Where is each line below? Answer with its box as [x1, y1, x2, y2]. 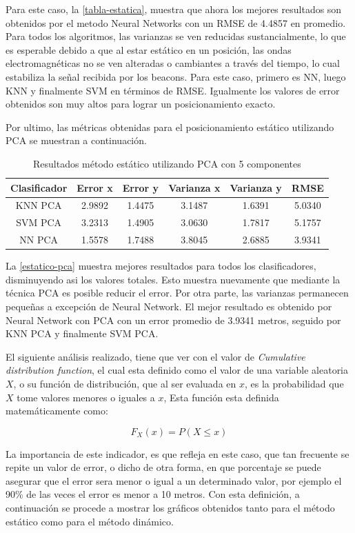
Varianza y [230, 180, 282, 194]
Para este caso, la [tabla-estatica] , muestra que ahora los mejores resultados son [6, 2, 342, 16]
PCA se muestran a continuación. [6, 133, 147, 148]
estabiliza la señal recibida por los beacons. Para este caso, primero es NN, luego [6, 69, 346, 83]
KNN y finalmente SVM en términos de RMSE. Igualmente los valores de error [6, 83, 340, 97]
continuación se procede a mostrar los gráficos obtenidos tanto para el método [6, 501, 335, 515]
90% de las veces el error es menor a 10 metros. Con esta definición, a [6, 487, 300, 501]
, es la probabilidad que [244, 376, 344, 390]
